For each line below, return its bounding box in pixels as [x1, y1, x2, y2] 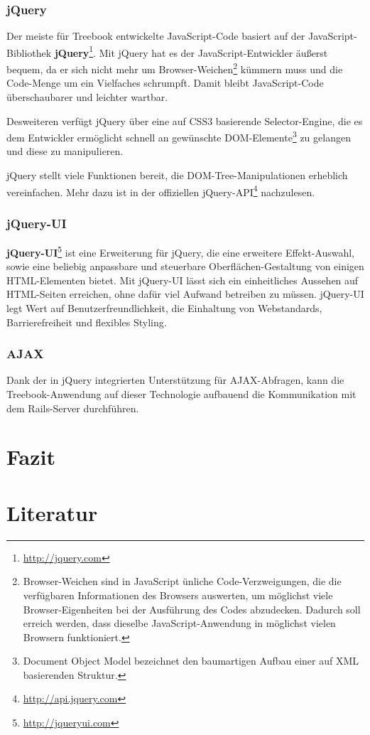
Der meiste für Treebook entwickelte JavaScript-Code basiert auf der [6, 28, 305, 43]
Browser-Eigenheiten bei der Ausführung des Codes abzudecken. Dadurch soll [23, 601, 361, 616]
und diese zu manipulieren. [6, 144, 124, 159]
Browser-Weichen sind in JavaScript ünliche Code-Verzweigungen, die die [23, 574, 342, 589]
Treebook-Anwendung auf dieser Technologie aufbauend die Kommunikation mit [6, 387, 357, 402]
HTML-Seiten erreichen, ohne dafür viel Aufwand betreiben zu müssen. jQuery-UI [6, 286, 364, 301]
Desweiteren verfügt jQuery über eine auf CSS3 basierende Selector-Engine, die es [6, 113, 363, 128]
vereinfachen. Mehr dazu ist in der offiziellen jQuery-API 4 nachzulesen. [6, 182, 315, 199]
